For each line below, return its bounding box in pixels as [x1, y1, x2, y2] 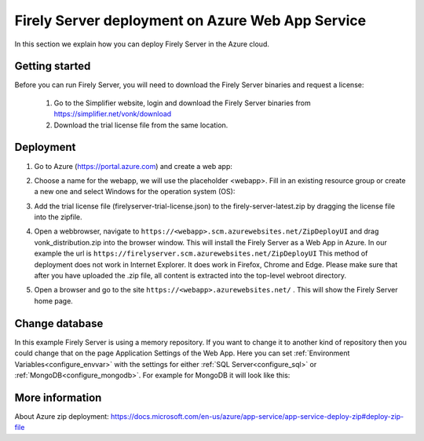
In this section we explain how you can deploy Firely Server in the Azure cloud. [14, 39, 270, 49]
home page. [34, 296, 74, 306]
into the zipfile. [34, 212, 82, 222]
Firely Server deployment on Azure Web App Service [14, 12, 367, 29]
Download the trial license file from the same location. [53, 120, 228, 130]
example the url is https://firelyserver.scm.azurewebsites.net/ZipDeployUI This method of [34, 248, 368, 259]
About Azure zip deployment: [14, 411, 109, 421]
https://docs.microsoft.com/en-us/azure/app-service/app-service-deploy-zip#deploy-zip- [110, 411, 404, 421]
